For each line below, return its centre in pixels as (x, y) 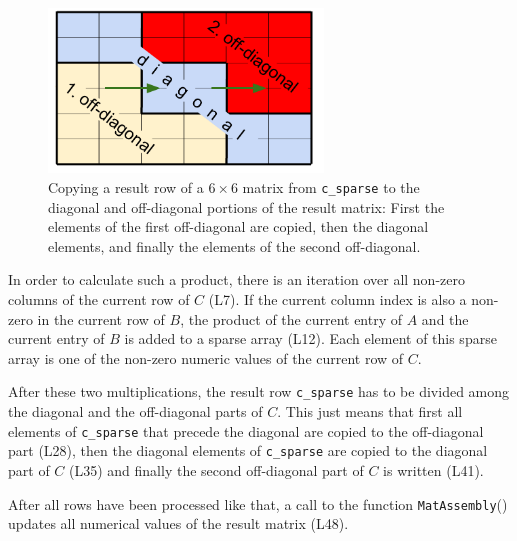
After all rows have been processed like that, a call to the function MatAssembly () (258, 503)
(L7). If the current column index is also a (337, 299)
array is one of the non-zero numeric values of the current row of (206, 357)
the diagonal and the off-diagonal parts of (135, 411)
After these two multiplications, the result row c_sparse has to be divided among (259, 391)
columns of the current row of (99, 299)
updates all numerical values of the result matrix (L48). (178, 523)
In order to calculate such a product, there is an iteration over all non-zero (236, 279)
